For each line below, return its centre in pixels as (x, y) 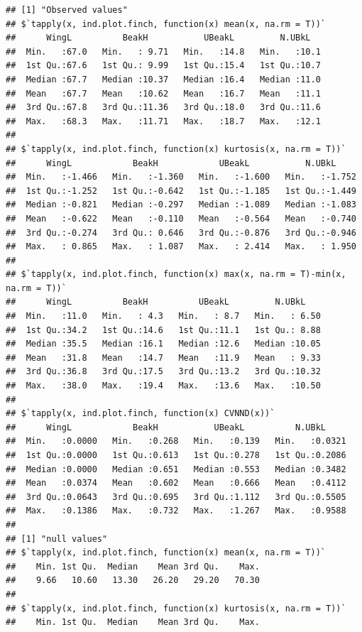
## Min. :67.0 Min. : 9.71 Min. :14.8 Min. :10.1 (163, 51)
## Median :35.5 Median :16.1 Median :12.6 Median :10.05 (163, 344)
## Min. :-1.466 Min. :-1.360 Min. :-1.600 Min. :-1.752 (181, 177)
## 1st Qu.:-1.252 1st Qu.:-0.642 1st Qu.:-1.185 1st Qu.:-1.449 (181, 191)
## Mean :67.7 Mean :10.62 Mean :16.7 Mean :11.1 (163, 93)
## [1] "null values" (57, 539)
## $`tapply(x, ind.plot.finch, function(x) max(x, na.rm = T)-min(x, (176, 274)
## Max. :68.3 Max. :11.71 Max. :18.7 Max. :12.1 (163, 121)
